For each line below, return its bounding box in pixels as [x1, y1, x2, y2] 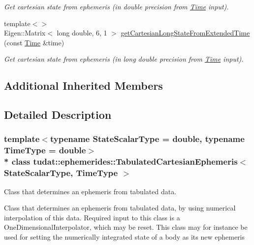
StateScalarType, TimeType [4, 167, 118, 179]
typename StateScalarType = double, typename [50, 133, 245, 145]
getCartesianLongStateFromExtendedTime [121, 28, 250, 38]
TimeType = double [4, 144, 86, 156]
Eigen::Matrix [4, 28, 46, 38]
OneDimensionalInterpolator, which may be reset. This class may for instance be [4, 222, 248, 232]
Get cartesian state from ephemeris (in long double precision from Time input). [4, 54, 244, 64]
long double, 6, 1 [57, 28, 107, 38]
